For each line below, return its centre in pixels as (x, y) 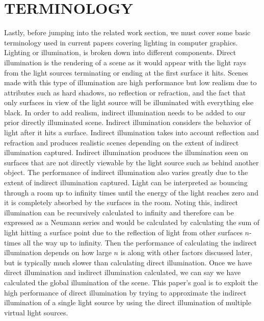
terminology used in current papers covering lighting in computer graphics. (121, 42)
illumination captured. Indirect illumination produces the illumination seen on (126, 152)
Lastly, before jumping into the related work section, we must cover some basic (127, 32)
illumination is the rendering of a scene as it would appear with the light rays (125, 62)
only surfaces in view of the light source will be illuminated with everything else (129, 102)
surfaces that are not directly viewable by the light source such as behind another (131, 162)
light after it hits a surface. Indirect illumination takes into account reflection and (131, 132)
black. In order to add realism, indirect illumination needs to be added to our (125, 112)
